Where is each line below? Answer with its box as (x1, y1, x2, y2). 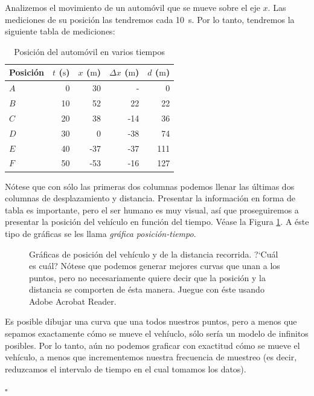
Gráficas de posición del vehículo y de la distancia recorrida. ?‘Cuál (29, 247, 278, 260)
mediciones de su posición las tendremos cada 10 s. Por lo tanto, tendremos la (5, 13, 295, 25)
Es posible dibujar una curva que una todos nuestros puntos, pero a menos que (5, 315, 297, 328)
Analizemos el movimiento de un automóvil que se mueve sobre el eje (5, 1, 260, 13)
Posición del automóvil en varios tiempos (14, 45, 165, 57)
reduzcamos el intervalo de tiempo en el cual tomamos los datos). (5, 362, 246, 375)
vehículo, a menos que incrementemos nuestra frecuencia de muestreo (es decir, (5, 351, 297, 363)
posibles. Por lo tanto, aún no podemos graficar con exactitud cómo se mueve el (5, 339, 300, 351)
